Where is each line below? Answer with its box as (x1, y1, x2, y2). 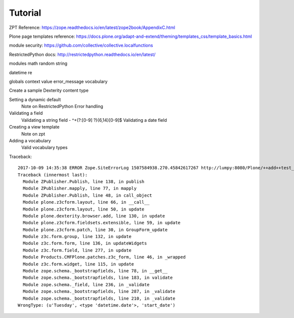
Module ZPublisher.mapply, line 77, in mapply (23, 185, 137, 191)
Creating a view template (9, 124, 60, 130)
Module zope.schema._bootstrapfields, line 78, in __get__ (23, 268, 168, 274)
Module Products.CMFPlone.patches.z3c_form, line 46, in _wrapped (23, 254, 186, 260)
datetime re (9, 69, 32, 76)
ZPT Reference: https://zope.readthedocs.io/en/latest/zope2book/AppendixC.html (9, 25, 175, 30)
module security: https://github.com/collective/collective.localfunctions (9, 42, 153, 49)
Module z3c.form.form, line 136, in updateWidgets (23, 240, 147, 246)
